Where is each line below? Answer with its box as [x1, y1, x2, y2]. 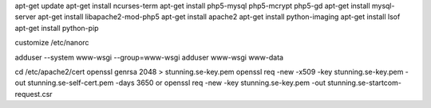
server [14, 12, 37, 21]
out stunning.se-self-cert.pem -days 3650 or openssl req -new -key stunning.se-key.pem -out [14, 78, 326, 87]
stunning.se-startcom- [327, 78, 402, 87]
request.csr [14, 89, 53, 98]
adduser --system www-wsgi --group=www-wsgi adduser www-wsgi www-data [14, 52, 283, 62]
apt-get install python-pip [14, 23, 99, 33]
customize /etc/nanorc [14, 38, 89, 48]
